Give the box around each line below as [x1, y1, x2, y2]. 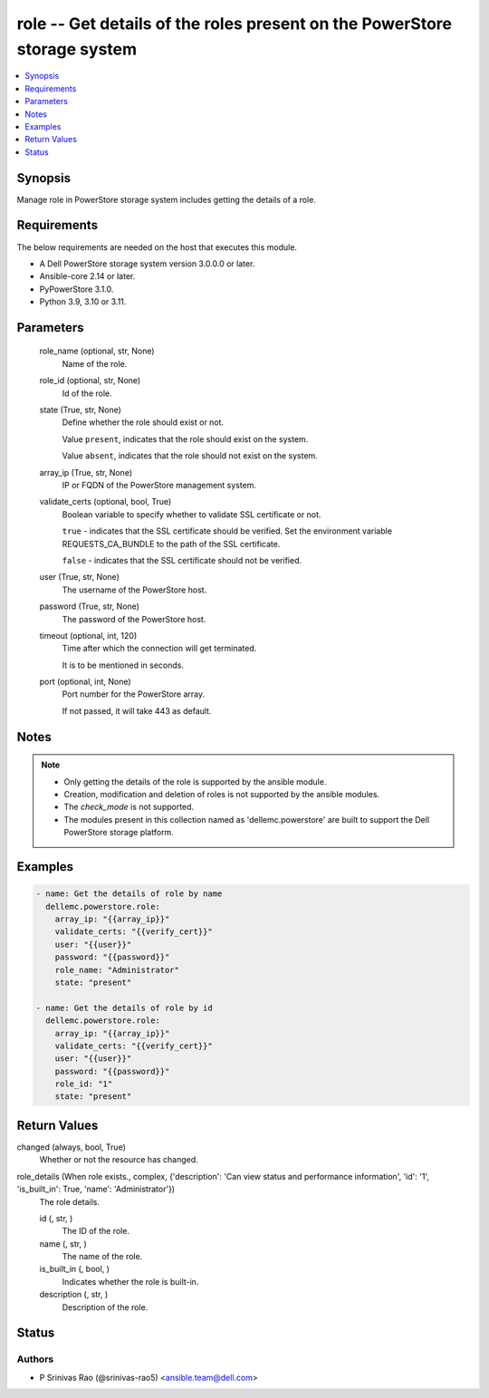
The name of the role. [62, 1251, 143, 1262]
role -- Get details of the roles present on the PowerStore [16, 14, 453, 34]
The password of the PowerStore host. [62, 613, 206, 624]
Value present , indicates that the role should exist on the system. [62, 433, 309, 444]
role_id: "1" [54, 1079, 113, 1089]
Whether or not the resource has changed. [39, 1154, 198, 1165]
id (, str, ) [39, 1212, 73, 1223]
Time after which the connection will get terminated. [62, 643, 257, 654]
